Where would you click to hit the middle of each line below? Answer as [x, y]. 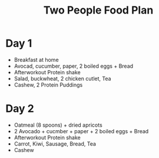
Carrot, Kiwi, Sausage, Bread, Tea [55, 144]
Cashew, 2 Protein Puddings [48, 85]
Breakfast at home [37, 60]
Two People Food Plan [98, 10]
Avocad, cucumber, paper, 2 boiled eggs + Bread [74, 66]
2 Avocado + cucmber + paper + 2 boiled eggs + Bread [81, 131]
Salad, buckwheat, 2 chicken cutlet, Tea [62, 78]
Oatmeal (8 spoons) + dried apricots [58, 125]
